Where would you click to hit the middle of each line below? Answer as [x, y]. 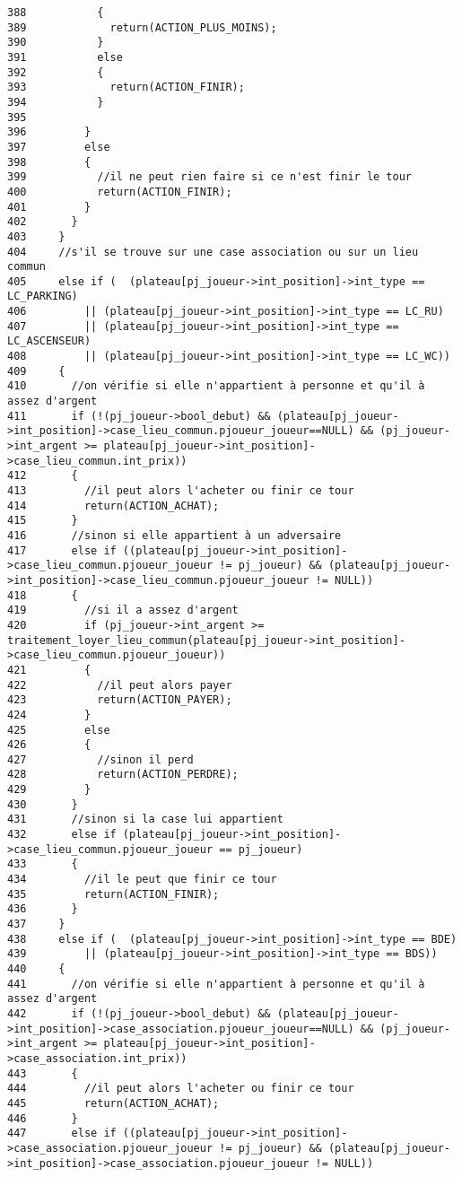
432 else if [62, 835]
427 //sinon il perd [100, 759]
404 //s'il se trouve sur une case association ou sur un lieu [213, 252]
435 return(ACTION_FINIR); [113, 894]
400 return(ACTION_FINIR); [120, 192]
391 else [65, 57]
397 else [59, 147]
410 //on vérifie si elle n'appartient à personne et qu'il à [216, 386]
